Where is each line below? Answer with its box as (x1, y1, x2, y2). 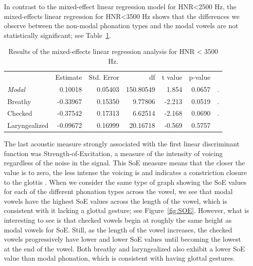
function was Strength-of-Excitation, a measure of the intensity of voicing (4, 148, 223, 158)
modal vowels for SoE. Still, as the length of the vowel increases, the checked (4, 224, 233, 234)
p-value (189, 71, 211, 82)
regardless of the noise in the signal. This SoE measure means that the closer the (4, 158, 245, 168)
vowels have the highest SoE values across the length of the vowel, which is (4, 195, 227, 206)
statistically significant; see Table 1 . (4, 30, 111, 40)
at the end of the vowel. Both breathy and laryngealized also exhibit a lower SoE (4, 243, 245, 253)
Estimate (55, 71, 82, 82)
